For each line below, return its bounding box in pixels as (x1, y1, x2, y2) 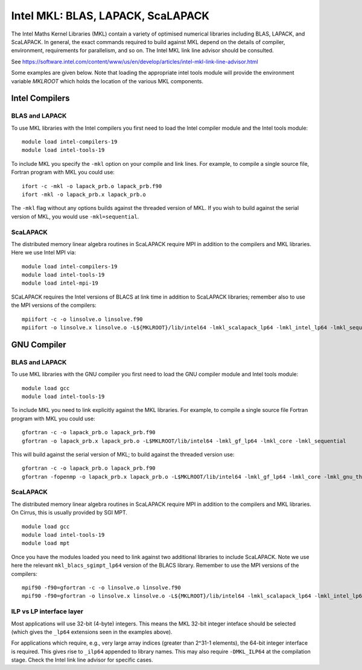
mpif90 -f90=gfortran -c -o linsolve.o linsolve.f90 (22, 584, 181, 591)
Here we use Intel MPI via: (11, 249, 77, 256)
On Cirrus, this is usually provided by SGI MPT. (11, 509, 128, 516)
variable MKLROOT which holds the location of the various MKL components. (11, 77, 204, 84)
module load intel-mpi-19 (22, 280, 99, 286)
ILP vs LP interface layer (11, 607, 84, 616)
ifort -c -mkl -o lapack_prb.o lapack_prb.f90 (22, 183, 162, 189)
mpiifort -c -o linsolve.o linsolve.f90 (22, 315, 143, 323)
